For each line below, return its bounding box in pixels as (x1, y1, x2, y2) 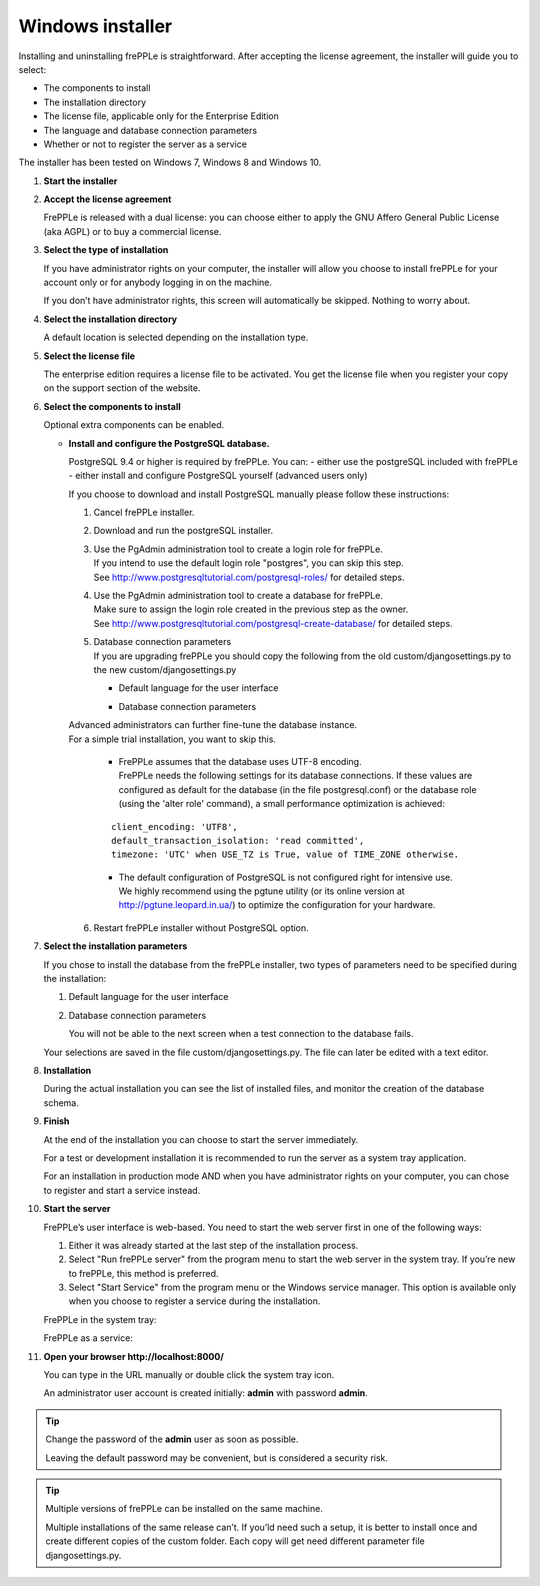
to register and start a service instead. (43, 1184, 201, 1196)
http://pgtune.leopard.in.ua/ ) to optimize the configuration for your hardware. (118, 899, 436, 911)
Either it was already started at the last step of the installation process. (68, 1239, 359, 1251)
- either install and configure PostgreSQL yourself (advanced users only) (68, 470, 369, 482)
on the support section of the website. (43, 382, 201, 394)
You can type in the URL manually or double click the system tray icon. (43, 1369, 335, 1381)
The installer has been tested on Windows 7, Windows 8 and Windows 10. (18, 156, 322, 169)
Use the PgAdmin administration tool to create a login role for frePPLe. (93, 543, 384, 555)
